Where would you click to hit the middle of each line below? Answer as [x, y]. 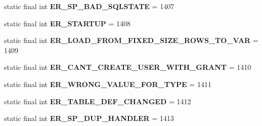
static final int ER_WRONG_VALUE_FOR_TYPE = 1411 [108, 84]
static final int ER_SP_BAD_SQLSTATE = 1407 [89, 6]
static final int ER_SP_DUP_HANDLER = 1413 [89, 118]
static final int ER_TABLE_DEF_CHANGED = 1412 [98, 101]
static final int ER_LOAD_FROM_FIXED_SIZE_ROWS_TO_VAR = [131, 40]
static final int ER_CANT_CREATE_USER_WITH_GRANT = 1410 [128, 67]
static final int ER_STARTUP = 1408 [68, 23]
